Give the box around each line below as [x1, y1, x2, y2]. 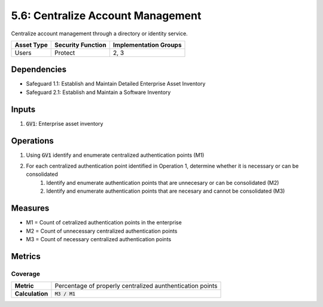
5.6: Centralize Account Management [11, 9, 202, 22]
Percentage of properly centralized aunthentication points [54, 282, 218, 290]
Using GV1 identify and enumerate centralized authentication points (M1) [26, 151, 205, 159]
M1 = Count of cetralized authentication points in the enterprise [26, 219, 182, 226]
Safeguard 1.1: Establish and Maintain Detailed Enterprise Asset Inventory [26, 80, 206, 87]
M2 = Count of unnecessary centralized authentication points [26, 227, 178, 235]
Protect [54, 48, 75, 57]
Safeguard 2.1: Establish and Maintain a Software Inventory [26, 89, 171, 96]
